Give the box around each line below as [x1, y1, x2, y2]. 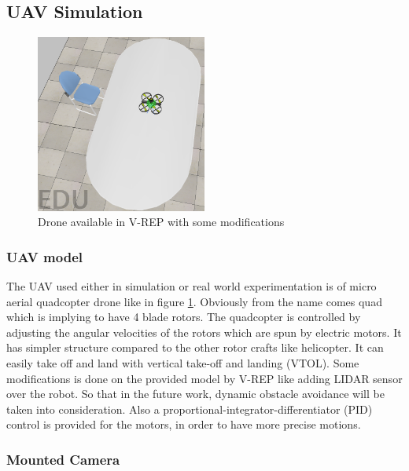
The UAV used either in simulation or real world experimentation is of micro [6, 278, 377, 294]
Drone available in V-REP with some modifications [38, 214, 285, 230]
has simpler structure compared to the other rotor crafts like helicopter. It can [6, 339, 384, 356]
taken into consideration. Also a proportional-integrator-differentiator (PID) [6, 400, 373, 417]
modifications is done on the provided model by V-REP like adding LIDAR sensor [6, 370, 403, 386]
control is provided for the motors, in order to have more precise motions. [6, 416, 361, 433]
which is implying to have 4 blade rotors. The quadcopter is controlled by [6, 309, 361, 325]
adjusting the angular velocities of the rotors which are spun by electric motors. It [6, 323, 402, 340]
